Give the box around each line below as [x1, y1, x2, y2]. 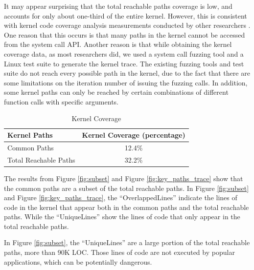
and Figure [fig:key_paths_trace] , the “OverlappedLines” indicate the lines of [4, 192, 237, 203]
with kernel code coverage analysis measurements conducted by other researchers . [4, 20, 251, 30]
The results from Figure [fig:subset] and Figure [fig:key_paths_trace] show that [4, 173, 243, 183]
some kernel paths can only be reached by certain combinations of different [4, 87, 229, 97]
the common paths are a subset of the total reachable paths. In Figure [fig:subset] [4, 183, 249, 193]
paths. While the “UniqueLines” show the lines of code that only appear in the [4, 211, 240, 222]
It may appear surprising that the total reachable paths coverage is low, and [4, 1, 232, 11]
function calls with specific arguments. [4, 96, 118, 106]
